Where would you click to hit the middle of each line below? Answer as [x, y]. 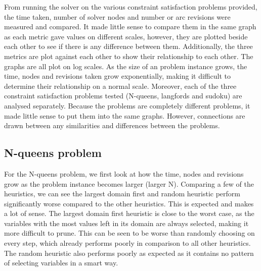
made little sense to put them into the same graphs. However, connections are [125, 115]
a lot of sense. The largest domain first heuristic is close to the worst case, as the [129, 213]
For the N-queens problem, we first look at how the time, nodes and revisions [124, 173]
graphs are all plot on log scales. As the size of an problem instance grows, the [126, 66]
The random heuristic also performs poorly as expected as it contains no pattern [129, 253]
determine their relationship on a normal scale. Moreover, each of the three [120, 86]
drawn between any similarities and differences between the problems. [112, 125]
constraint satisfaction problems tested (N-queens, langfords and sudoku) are [123, 96]
